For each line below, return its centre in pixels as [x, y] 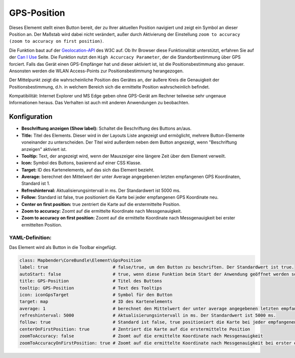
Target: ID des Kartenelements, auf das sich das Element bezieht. [88, 170]
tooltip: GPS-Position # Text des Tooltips [91, 288]
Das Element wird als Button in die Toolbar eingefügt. [63, 247]
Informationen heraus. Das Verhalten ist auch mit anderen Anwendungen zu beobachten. [99, 103]
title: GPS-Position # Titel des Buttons [91, 281]
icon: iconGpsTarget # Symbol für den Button [96, 295]
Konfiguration [31, 117]
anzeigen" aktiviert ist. [44, 149]
